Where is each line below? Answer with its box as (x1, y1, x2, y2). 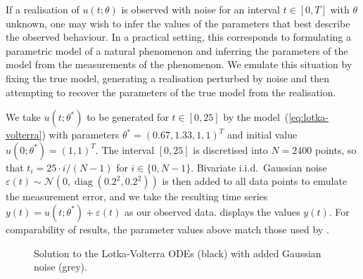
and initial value (227, 127, 298, 142)
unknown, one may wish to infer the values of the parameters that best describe (6, 15, 350, 30)
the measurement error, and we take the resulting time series (6, 189, 268, 204)
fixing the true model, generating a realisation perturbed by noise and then (6, 70, 330, 85)
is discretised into (193, 142, 268, 157)
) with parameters (42, 127, 120, 142)
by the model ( (223, 110, 289, 124)
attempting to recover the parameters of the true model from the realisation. (6, 84, 336, 99)
